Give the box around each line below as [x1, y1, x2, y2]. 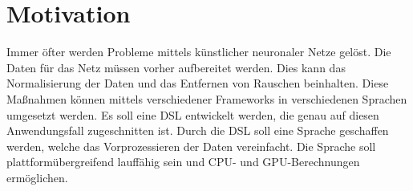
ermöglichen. [6, 169, 68, 185]
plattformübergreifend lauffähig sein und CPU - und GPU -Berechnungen [6, 153, 360, 170]
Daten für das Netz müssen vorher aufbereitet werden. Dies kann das [6, 59, 346, 75]
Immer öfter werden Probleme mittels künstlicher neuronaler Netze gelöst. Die [6, 43, 391, 60]
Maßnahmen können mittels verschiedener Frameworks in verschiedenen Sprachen [6, 90, 407, 107]
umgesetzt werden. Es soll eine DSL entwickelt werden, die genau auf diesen [6, 106, 379, 123]
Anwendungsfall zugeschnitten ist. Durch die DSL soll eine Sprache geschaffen [6, 122, 389, 139]
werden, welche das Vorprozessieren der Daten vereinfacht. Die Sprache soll [6, 137, 376, 154]
